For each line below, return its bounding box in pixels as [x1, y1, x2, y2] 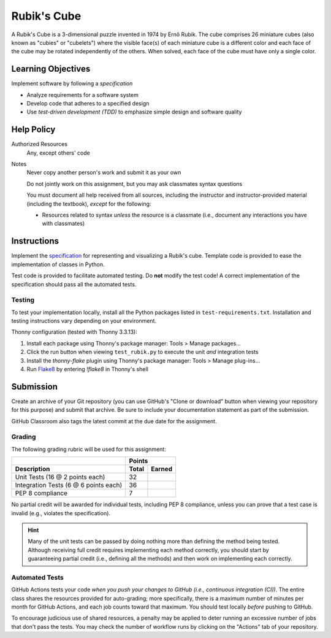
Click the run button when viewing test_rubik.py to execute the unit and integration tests [26, 348, 259, 356]
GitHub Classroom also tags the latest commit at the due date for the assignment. [11, 417, 217, 425]
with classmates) [42, 220, 85, 227]
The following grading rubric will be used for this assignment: [11, 445, 167, 453]
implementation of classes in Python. [11, 261, 105, 268]
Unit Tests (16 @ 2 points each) [15, 473, 105, 482]
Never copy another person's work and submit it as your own [26, 169, 181, 176]
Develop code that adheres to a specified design [26, 100, 150, 107]
